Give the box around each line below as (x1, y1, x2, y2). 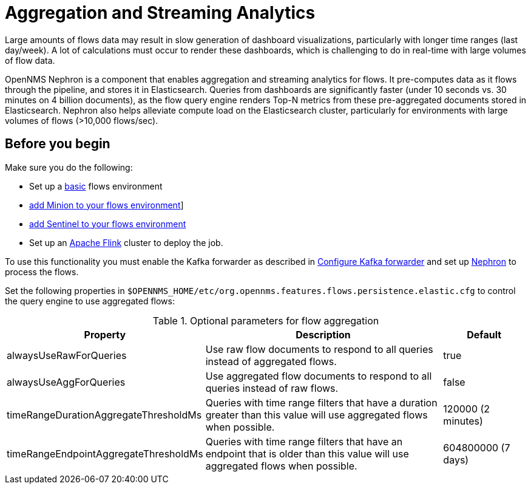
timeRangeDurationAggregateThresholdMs (7, 408, 202, 421)
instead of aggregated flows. (205, 355, 337, 368)
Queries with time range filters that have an (205, 435, 403, 448)
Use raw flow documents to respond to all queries (205, 343, 433, 355)
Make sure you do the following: (5, 162, 133, 173)
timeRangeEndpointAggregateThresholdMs (7, 447, 203, 460)
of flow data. (5, 55, 55, 66)
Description (296, 328, 351, 341)
